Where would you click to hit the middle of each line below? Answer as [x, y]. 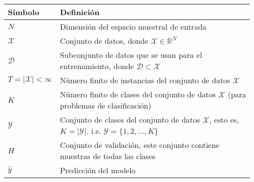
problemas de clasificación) [106, 105]
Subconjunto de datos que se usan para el [131, 55]
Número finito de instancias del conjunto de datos [145, 80]
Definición [80, 12]
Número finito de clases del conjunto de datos [138, 94]
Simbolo [24, 12]
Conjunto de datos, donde [104, 41]
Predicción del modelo [98, 170]
